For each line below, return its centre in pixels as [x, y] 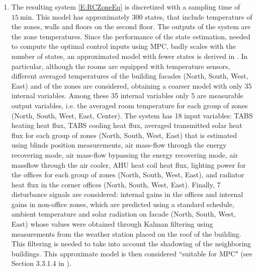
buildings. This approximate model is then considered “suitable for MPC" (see [132, 253]
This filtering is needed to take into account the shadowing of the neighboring [131, 244]
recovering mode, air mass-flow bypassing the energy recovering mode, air [124, 154]
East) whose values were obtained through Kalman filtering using [112, 224]
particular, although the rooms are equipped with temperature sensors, [121, 66]
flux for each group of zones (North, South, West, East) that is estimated [124, 135]
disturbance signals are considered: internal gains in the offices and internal [127, 194]
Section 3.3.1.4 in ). [41, 263]
